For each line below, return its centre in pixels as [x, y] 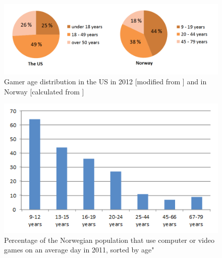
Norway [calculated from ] [44, 91]
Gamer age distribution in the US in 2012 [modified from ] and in [105, 82]
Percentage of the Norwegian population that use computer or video [109, 240]
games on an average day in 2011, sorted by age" [79, 250]
